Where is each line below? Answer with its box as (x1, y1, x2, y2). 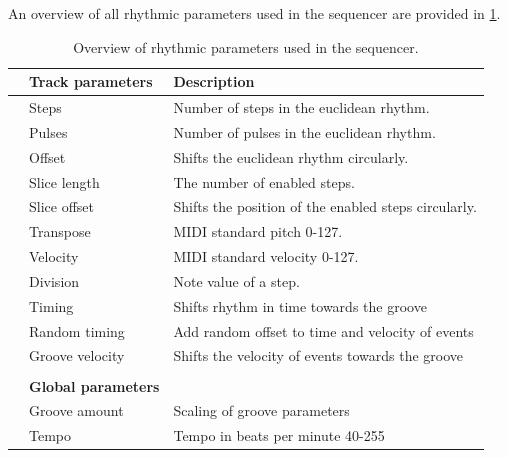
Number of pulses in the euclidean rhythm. (173, 121, 436, 142)
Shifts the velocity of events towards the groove (173, 345, 464, 366)
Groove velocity (29, 345, 125, 366)
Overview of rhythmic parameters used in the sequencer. (73, 36, 419, 57)
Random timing (29, 320, 125, 341)
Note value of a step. (173, 270, 300, 291)
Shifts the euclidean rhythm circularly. (173, 146, 409, 167)
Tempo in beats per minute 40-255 (173, 425, 385, 446)
